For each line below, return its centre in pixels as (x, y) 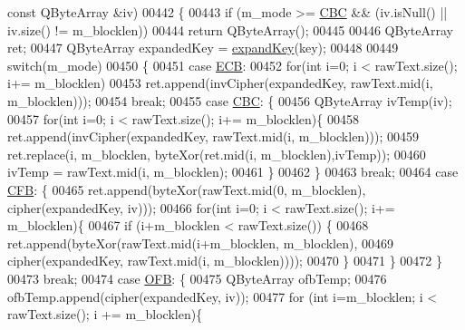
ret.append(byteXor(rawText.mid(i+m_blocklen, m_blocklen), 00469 (201, 243)
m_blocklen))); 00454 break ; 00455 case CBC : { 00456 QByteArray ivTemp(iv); (230, 100)
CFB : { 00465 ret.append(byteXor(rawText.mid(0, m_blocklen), (187, 189)
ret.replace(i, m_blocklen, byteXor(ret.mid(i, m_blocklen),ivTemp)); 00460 (217, 154)
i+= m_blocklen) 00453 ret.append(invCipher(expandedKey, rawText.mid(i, (220, 83)
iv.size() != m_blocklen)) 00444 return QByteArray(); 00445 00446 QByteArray (230, 29)
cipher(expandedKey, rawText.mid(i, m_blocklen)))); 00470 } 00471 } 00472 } (225, 261)
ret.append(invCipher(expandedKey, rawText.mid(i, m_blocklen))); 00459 (213, 136)
